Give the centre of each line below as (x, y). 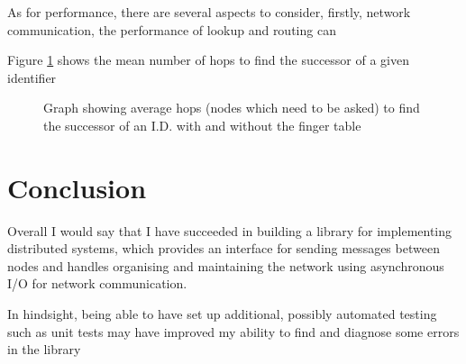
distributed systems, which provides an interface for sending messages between (224, 248)
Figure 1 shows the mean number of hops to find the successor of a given (209, 60)
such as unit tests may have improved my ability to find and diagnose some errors (233, 331)
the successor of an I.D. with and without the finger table (202, 125)
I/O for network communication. (97, 283)
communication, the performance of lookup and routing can (172, 29)
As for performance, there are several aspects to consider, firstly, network (209, 12)
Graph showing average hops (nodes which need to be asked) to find (232, 108)
